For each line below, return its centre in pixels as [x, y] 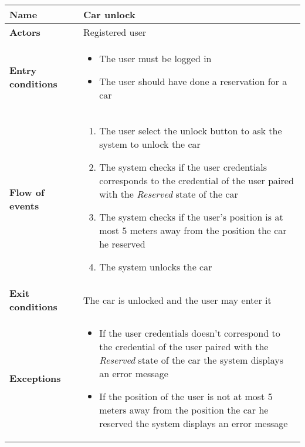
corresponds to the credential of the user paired [196, 180]
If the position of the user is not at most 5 [186, 396]
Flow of [27, 192]
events [24, 205]
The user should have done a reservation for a [193, 81]
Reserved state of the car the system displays [192, 360]
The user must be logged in [155, 58]
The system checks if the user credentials [183, 167]
